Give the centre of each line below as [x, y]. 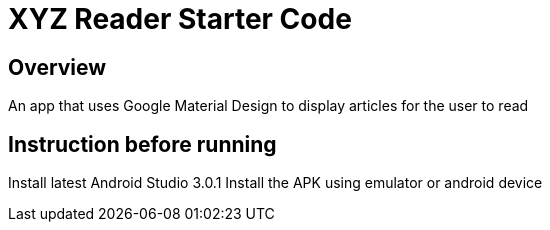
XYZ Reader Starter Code [180, 19]
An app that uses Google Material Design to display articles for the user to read [268, 106]
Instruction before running [142, 144]
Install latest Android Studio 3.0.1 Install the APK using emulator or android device [275, 183]
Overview [57, 67]
